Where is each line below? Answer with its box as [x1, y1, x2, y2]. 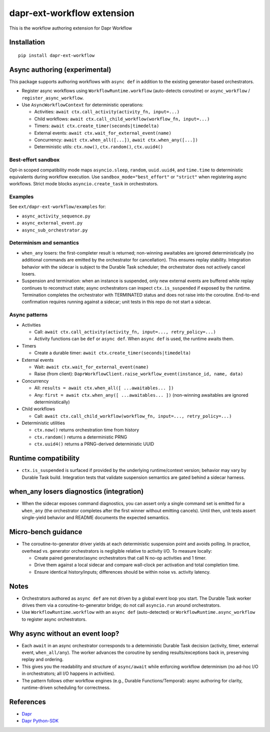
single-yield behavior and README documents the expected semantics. [21, 515, 170, 521]
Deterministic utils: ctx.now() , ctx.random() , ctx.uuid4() [34, 144, 163, 150]
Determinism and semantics [9, 239, 79, 247]
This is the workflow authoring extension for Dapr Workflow [9, 25, 132, 31]
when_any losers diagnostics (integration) [9, 487, 144, 496]
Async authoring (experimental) [9, 65, 111, 74]
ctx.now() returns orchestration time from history [34, 427, 139, 433]
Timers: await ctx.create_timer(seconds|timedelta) [34, 123, 159, 129]
